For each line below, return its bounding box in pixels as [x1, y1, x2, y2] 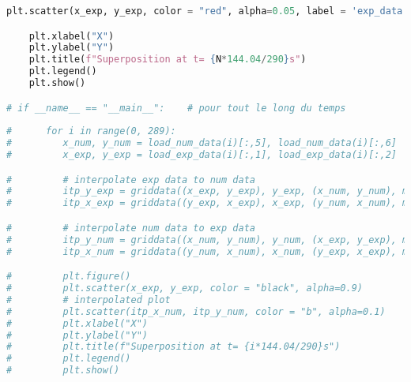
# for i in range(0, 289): [6, 125, 176, 137]
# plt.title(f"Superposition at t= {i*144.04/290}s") [6, 341, 341, 353]
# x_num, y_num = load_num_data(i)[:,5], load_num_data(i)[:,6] [6, 137, 397, 149]
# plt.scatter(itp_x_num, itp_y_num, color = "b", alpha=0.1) [6, 305, 386, 317]
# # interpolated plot [6, 294, 171, 305]
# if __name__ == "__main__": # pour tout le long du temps [6, 102, 346, 114]
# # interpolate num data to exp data [6, 222, 255, 234]
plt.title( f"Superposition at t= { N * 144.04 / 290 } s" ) [28, 54, 307, 66]
